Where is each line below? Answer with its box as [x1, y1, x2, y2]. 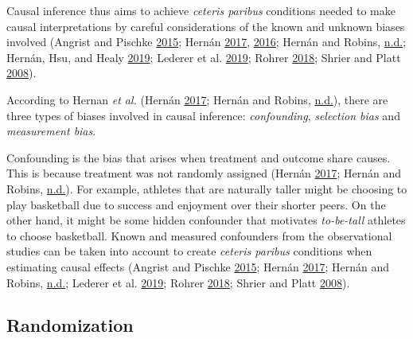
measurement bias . [6, 123, 96, 139]
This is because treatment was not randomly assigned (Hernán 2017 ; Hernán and [6, 165, 402, 181]
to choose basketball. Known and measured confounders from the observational [6, 227, 392, 244]
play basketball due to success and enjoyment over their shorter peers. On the [6, 196, 386, 212]
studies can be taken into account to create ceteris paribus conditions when [6, 243, 372, 259]
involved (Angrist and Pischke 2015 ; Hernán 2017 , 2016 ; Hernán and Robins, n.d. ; [6, 33, 407, 50]
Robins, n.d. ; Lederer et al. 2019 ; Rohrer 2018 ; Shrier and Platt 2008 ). [6, 274, 350, 290]
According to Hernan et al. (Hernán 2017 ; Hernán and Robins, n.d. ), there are [6, 91, 388, 107]
